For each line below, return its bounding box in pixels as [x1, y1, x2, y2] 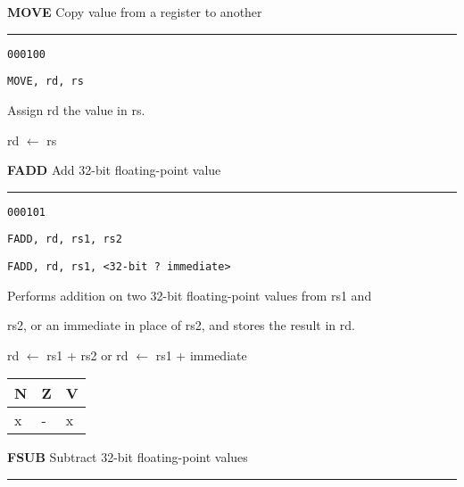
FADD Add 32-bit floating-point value [7, 161, 221, 179]
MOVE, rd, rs [7, 75, 84, 88]
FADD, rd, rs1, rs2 [7, 233, 122, 246]
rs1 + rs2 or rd [46, 345, 128, 364]
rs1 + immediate [155, 345, 247, 364]
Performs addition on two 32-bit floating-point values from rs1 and [7, 285, 372, 304]
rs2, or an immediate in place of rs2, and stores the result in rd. [7, 316, 355, 334]
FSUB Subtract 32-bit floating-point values [7, 448, 248, 466]
